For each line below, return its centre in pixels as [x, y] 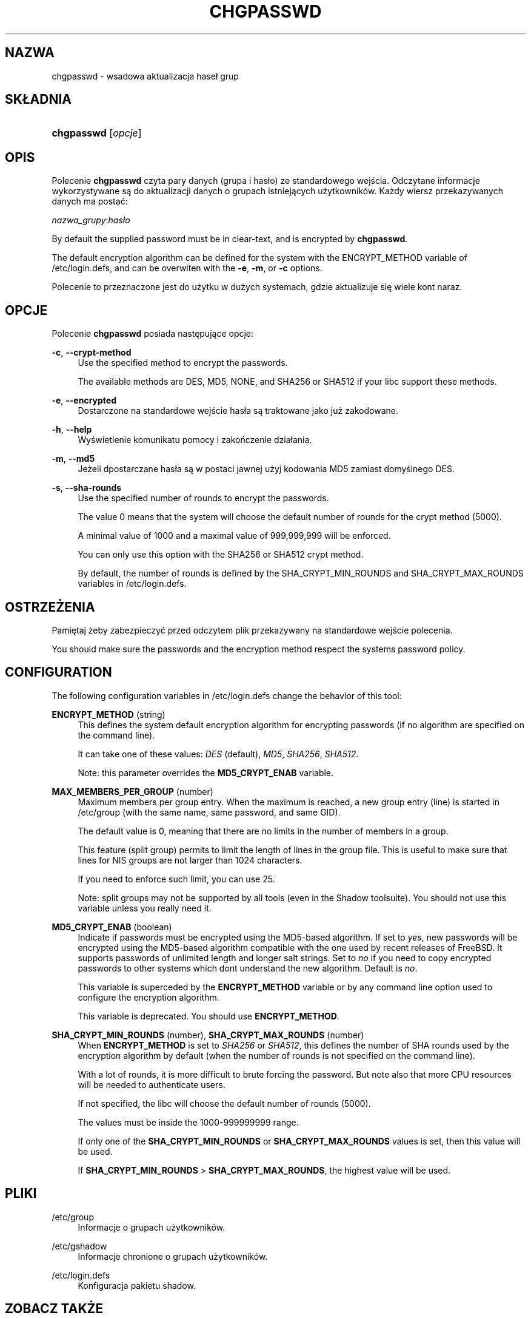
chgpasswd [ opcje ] [97, 133]
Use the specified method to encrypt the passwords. [183, 363]
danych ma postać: [90, 201]
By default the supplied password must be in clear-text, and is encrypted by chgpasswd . [230, 239]
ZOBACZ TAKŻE [54, 1309]
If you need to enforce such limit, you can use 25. [176, 879]
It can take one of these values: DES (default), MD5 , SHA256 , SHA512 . [218, 754]
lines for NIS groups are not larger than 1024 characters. [190, 860]
